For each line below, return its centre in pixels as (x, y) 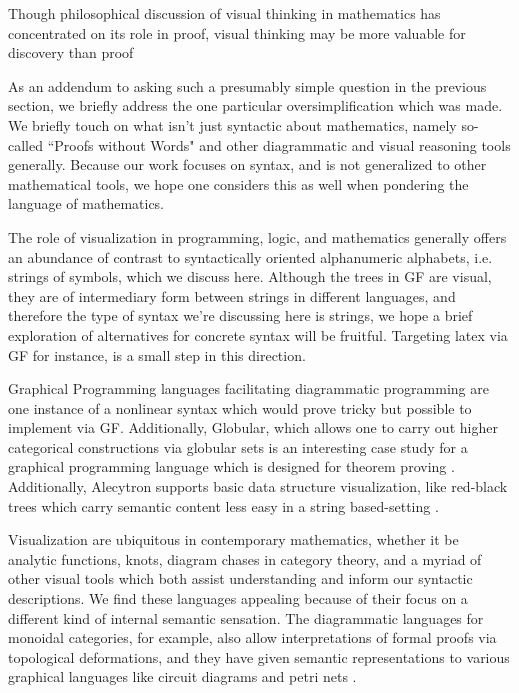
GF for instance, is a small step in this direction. (157, 354)
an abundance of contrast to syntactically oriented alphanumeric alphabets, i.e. (250, 256)
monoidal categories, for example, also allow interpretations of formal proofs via (252, 637)
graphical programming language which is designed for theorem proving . (231, 466)
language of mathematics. (86, 203)
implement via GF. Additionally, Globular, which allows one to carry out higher (253, 427)
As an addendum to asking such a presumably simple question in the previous (247, 85)
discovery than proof (71, 52)
